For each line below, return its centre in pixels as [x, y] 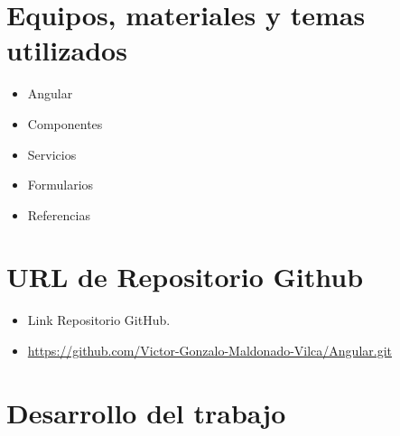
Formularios [60, 185]
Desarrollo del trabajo [146, 412]
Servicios [52, 154]
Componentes [65, 123]
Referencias [59, 214]
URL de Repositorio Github [185, 277]
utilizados [67, 50]
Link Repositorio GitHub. [99, 320]
